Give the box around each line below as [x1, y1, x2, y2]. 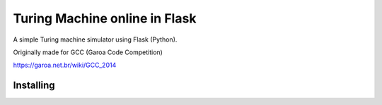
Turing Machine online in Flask [13, 11, 197, 26]
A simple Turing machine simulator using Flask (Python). [13, 35, 178, 44]
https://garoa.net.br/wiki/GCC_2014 [13, 61, 117, 70]
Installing [13, 80, 56, 92]
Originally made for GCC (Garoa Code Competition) [13, 48, 163, 56]
